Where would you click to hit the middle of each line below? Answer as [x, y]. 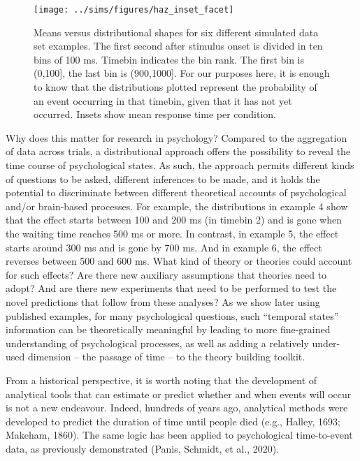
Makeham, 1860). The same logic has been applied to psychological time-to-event [179, 435]
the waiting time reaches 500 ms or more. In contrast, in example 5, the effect [172, 233]
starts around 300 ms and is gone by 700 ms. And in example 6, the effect [164, 247]
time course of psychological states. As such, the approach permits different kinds [180, 165]
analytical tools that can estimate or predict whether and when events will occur [179, 394]
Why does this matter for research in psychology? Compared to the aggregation [177, 137]
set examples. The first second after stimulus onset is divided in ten [178, 46]
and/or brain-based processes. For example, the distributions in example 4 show [177, 206]
